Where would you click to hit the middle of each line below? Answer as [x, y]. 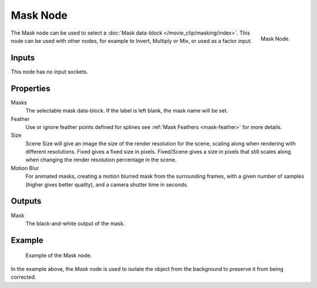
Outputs [26, 201]
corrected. [23, 277]
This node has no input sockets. [49, 72]
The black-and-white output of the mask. [75, 223]
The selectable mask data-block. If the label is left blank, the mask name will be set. [127, 111]
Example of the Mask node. [59, 256]
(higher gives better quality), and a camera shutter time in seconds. [107, 184]
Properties [31, 88]
